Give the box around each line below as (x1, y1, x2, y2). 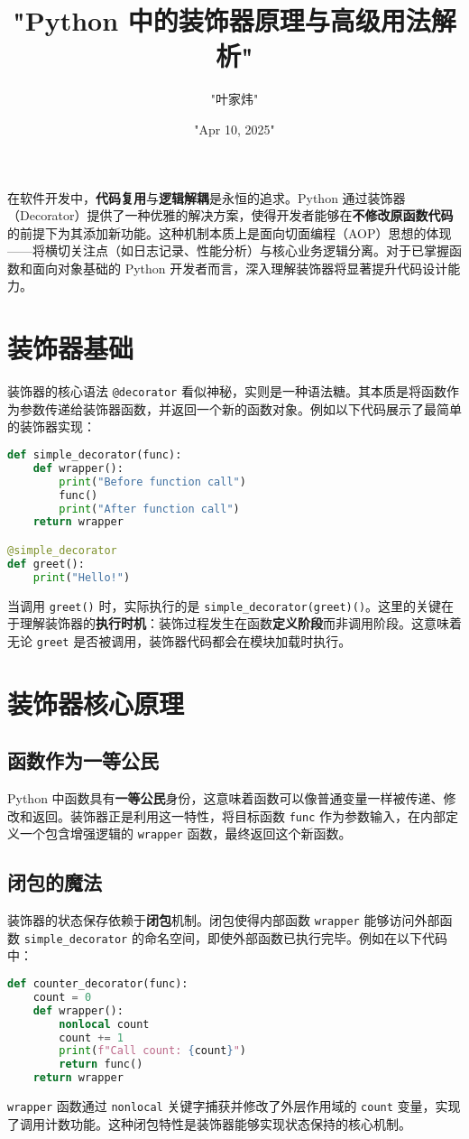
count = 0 (32, 990, 92, 1004)
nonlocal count (59, 1017, 150, 1031)
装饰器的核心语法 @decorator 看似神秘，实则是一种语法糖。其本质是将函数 (7, 382, 446, 401)
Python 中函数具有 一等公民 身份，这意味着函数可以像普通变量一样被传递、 (7, 789, 444, 808)
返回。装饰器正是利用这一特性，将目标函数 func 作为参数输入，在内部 (32, 806, 446, 825)
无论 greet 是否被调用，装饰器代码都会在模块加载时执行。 (7, 631, 352, 650)
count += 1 (59, 1031, 124, 1044)
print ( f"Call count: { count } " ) (59, 1044, 246, 1058)
